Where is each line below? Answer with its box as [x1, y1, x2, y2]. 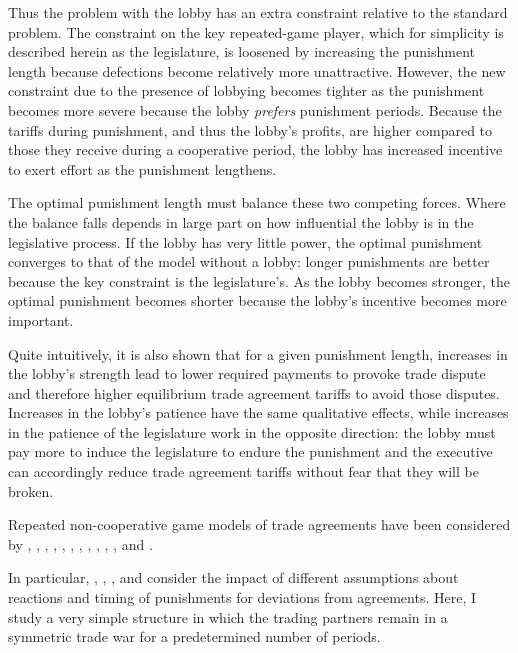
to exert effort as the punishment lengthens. [8, 158, 277, 179]
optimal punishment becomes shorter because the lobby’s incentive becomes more [8, 290, 507, 311]
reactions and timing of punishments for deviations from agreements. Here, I [8, 587, 477, 608]
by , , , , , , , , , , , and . [8, 533, 153, 554]
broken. [8, 480, 54, 501]
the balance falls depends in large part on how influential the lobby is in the [8, 211, 474, 232]
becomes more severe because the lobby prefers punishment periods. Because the [8, 99, 502, 120]
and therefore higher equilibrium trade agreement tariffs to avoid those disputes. [8, 382, 500, 403]
